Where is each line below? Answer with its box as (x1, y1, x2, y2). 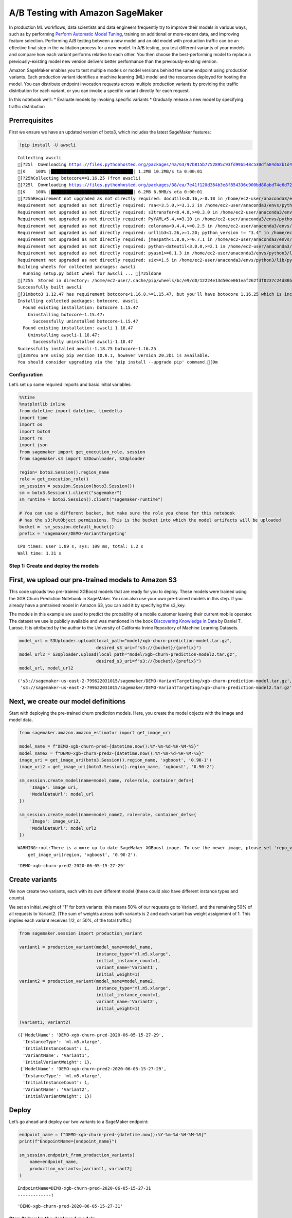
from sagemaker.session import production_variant (19, 931, 143, 936)
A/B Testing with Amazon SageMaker (9, 7, 163, 18)
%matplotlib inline (19, 401, 66, 407)
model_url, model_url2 (19, 665, 73, 671)
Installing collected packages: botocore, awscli (18, 298, 139, 304)
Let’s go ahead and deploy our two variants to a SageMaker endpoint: (9, 1119, 148, 1124)
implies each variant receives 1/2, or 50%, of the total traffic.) (9, 917, 132, 923)
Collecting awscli (18, 155, 62, 160)
